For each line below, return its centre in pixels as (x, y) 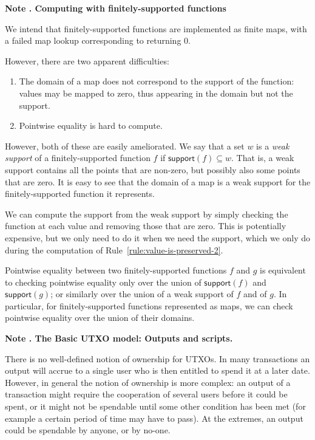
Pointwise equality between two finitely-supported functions (116, 270)
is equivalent (283, 270)
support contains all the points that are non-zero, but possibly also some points (153, 169)
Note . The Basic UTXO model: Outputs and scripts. (119, 338)
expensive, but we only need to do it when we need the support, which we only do (158, 237)
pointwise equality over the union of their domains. (100, 318)
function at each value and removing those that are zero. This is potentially (146, 226)
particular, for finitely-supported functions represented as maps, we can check (149, 305)
